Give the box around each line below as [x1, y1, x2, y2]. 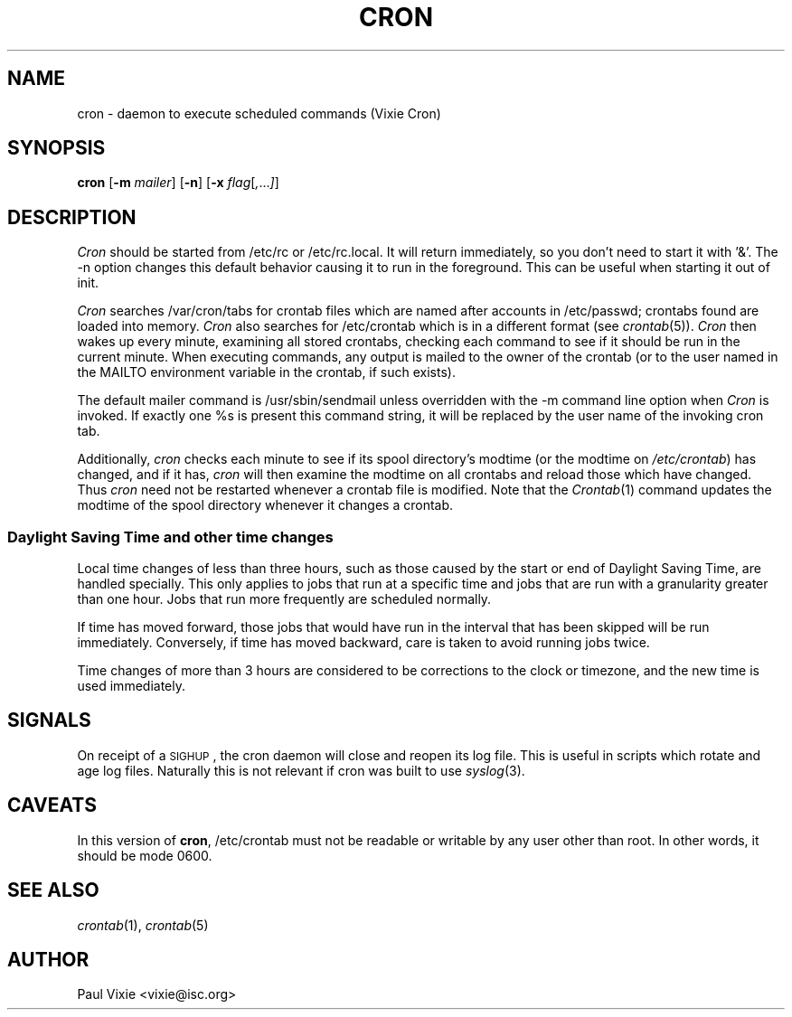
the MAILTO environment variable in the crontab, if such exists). [77, 364, 456, 381]
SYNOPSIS [7, 137, 106, 160]
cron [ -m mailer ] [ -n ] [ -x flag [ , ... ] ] [77, 174, 279, 191]
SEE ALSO [7, 879, 99, 902]
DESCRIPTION [7, 205, 137, 229]
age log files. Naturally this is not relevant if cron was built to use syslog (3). [77, 762, 525, 778]
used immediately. [77, 678, 185, 694]
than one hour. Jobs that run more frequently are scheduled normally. [77, 591, 492, 607]
